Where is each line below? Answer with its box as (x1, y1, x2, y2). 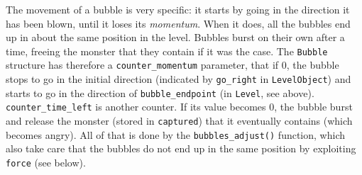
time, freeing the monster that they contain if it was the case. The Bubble (6, 43, 328, 58)
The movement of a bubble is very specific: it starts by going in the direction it (6, 2, 350, 16)
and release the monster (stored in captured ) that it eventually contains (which (6, 113, 353, 128)
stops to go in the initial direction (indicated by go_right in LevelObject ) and (6, 72, 351, 86)
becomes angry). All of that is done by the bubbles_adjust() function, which (6, 127, 345, 142)
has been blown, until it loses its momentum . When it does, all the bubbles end (6, 16, 351, 30)
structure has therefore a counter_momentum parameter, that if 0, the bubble (6, 57, 339, 72)
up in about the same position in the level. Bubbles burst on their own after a (6, 30, 345, 45)
